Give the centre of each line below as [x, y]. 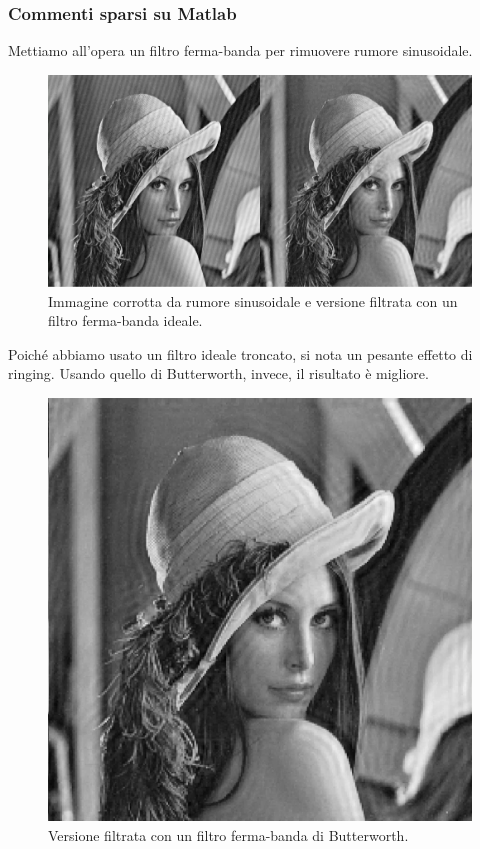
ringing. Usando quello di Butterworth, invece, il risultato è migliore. [218, 373]
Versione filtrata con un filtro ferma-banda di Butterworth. [228, 834]
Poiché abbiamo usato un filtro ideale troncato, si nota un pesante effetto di [240, 353]
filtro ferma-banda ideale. [125, 320]
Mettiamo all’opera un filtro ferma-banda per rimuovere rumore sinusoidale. [240, 50]
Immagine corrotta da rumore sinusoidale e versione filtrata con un [253, 300]
